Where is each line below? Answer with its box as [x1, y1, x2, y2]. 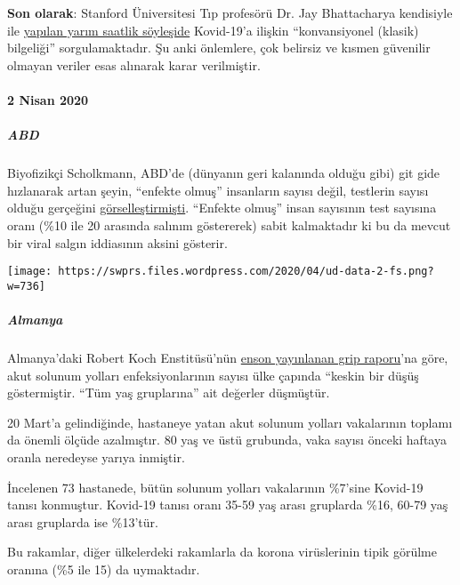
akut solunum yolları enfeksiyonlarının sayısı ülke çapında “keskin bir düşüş [7, 365, 419, 384]
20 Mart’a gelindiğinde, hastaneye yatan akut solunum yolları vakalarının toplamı [7, 413, 453, 431]
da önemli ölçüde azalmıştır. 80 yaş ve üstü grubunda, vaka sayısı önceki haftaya [7, 430, 447, 449]
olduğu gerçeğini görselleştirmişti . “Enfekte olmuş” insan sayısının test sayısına [7, 198, 437, 217]
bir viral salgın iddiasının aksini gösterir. [7, 233, 228, 252]
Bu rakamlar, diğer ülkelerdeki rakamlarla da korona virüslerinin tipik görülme [7, 542, 437, 561]
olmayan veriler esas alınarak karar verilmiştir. [7, 55, 261, 74]
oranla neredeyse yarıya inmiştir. [7, 447, 185, 466]
